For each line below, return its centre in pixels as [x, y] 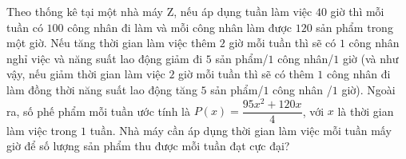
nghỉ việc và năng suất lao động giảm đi [105, 58]
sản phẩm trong [354, 27]
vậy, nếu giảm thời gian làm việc [86, 74]
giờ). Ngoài [368, 89]
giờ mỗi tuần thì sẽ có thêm [246, 74]
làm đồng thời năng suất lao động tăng [102, 89]
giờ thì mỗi [357, 11]
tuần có [25, 27]
